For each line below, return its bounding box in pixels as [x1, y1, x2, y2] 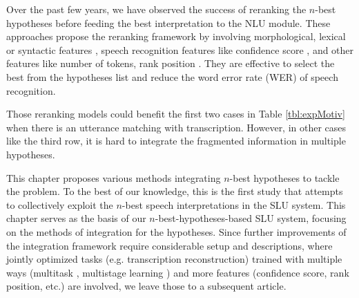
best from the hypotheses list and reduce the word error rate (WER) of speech [6, 69, 338, 84]
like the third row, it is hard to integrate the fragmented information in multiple [6, 133, 346, 148]
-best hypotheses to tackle [229, 170, 340, 185]
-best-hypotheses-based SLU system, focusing [155, 211, 347, 225]
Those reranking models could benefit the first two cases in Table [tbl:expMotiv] [6, 106, 345, 121]
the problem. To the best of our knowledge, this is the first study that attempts [6, 184, 343, 198]
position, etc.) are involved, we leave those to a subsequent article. [6, 279, 287, 293]
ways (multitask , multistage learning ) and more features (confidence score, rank [6, 265, 349, 279]
